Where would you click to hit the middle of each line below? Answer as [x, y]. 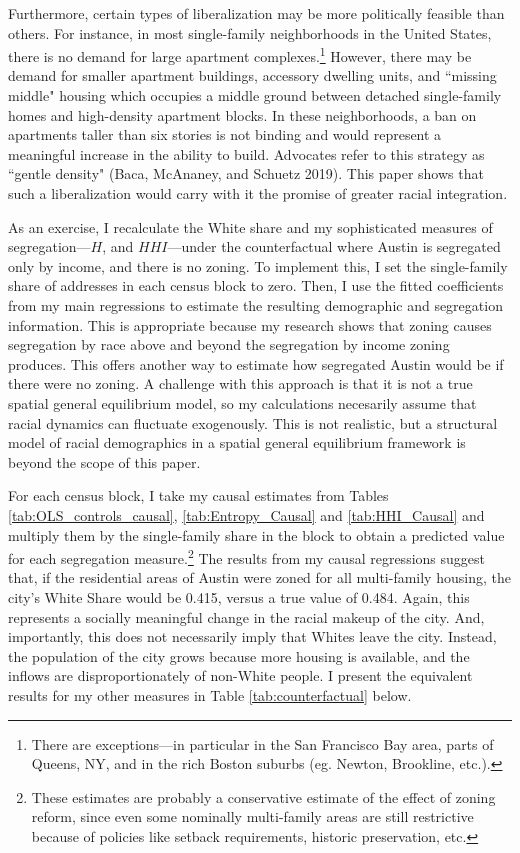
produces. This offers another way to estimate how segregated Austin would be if [256, 363]
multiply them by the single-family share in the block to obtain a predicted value [256, 534]
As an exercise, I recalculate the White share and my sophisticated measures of [250, 226]
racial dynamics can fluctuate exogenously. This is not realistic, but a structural [253, 422]
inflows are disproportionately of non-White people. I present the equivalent [240, 675]
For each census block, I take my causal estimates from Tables [198, 495]
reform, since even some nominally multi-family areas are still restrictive [252, 816]
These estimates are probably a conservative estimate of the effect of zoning [263, 796]
